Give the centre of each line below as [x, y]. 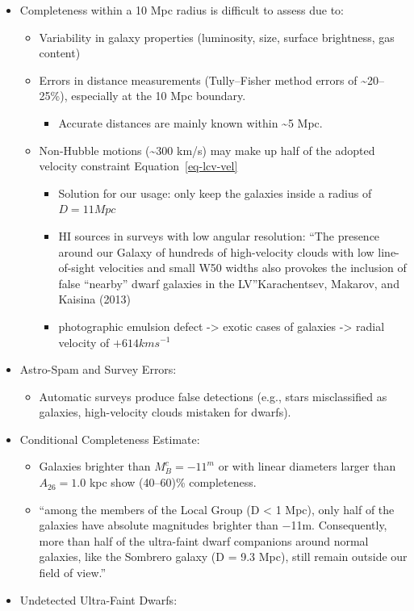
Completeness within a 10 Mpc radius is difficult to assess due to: [182, 10]
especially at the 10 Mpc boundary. [159, 96]
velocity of [84, 342]
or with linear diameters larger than [307, 466]
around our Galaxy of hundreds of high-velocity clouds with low [216, 251]
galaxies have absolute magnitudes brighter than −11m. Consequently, [213, 525]
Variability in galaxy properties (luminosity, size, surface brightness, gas [217, 37]
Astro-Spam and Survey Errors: [98, 369]
